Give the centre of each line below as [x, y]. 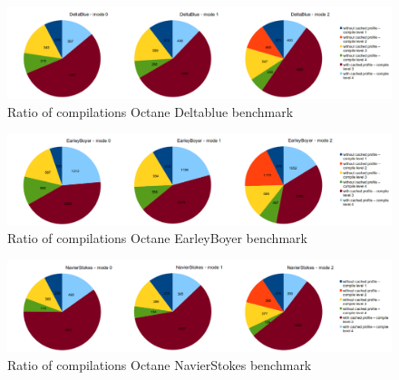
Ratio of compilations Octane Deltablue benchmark [151, 111]
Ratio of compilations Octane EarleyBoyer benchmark [157, 238]
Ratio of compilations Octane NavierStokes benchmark [160, 364]
